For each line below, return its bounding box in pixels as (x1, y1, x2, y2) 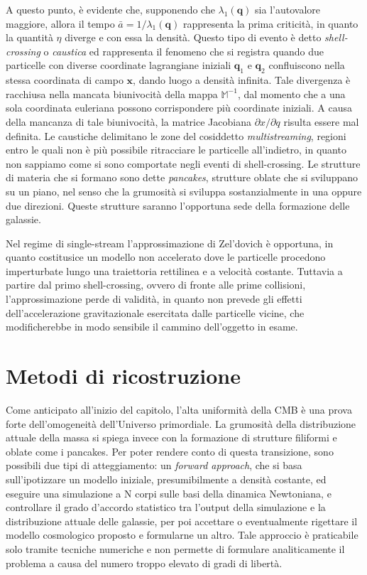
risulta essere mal (283, 114, 359, 129)
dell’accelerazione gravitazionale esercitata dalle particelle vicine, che (6, 305, 305, 320)
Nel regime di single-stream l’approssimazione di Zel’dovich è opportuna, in (6, 235, 334, 250)
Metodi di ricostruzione (6, 361, 241, 390)
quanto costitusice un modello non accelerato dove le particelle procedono (6, 249, 326, 264)
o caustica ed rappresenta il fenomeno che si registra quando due (43, 43, 324, 58)
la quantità (6, 30, 53, 45)
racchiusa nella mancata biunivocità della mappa (6, 86, 218, 101)
